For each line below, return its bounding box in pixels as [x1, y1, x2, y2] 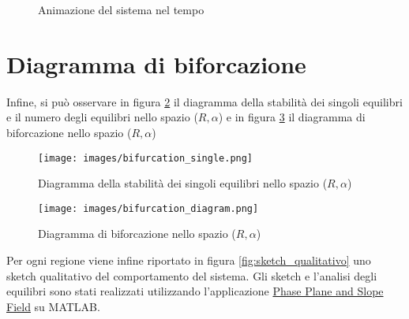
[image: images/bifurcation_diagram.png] [38, 202, 259, 214]
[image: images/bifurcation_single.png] [38, 152, 253, 164]
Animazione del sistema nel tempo [38, 2, 204, 17]
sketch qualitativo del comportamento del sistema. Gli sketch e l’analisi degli [6, 267, 377, 284]
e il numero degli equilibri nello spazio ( [6, 109, 198, 125]
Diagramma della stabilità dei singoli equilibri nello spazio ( [38, 175, 328, 191]
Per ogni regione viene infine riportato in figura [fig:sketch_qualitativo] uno [6, 252, 371, 268]
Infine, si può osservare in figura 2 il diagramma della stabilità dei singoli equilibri [6, 93, 403, 109]
